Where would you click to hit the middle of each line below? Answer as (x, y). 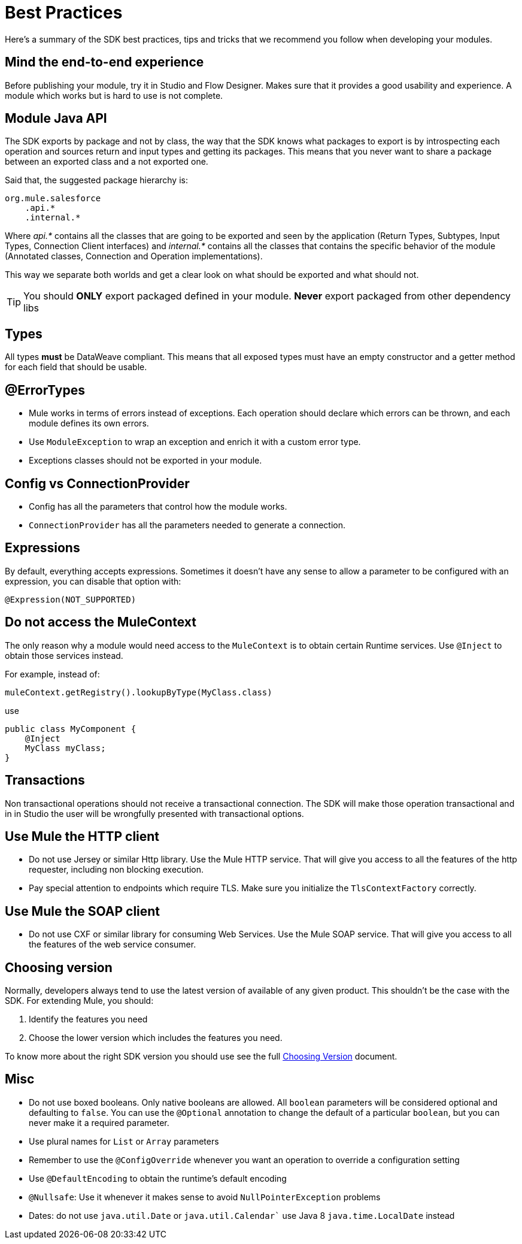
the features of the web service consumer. (113, 945)
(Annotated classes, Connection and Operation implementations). (134, 256)
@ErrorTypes (45, 390)
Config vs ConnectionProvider (97, 483)
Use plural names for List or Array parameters (124, 1141)
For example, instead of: (52, 674)
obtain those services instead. (64, 655)
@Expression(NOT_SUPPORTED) (71, 599)
